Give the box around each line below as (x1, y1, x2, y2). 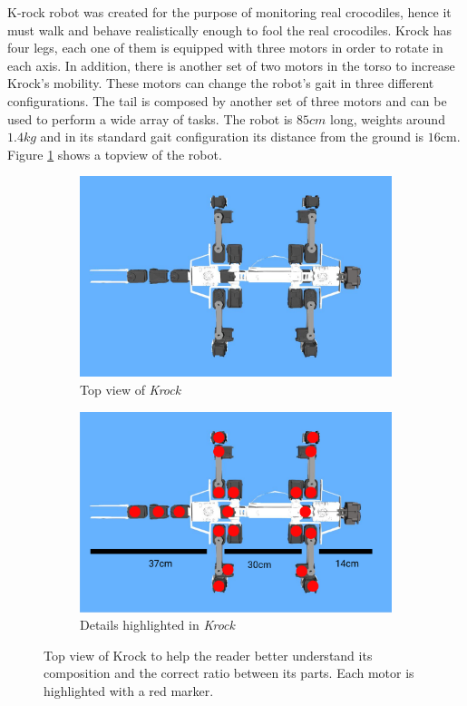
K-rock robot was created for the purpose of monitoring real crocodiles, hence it (7, 3, 452, 21)
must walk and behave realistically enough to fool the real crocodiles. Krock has (7, 20, 452, 39)
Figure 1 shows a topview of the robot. (7, 144, 222, 163)
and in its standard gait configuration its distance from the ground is (40, 127, 424, 146)
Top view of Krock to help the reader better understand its (44, 645, 373, 664)
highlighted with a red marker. (44, 681, 214, 700)
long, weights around (330, 109, 445, 128)
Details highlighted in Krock (80, 615, 235, 634)
